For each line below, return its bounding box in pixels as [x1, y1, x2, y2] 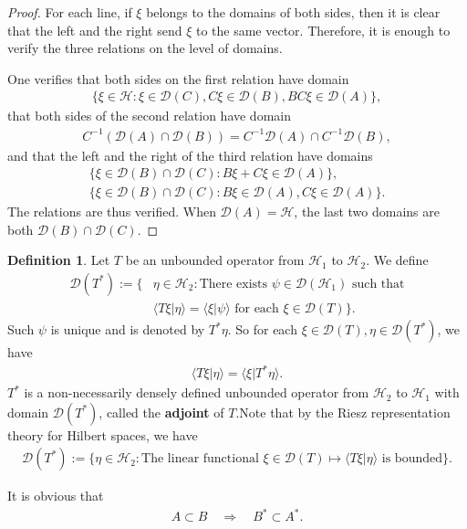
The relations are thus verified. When [7, 202, 216, 221]
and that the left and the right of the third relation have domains [7, 145, 373, 164]
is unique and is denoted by [50, 320, 205, 339]
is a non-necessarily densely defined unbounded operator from [24, 383, 369, 402]
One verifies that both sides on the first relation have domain [7, 69, 349, 88]
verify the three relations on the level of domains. [7, 38, 283, 58]
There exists [199, 277, 268, 291]
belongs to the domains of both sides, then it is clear [146, 3, 441, 21]
